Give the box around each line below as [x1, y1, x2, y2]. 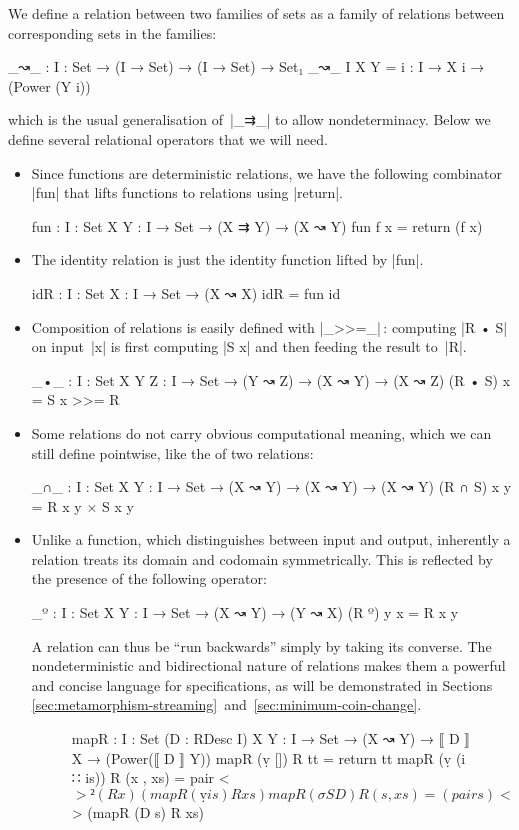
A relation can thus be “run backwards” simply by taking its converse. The [31, 635, 492, 656]
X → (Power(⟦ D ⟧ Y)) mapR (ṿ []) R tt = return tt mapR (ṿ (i [71, 747, 466, 768]
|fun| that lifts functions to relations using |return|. [31, 182, 344, 203]
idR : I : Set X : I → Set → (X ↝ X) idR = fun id [31, 282, 341, 303]
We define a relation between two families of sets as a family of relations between [8, 3, 505, 23]
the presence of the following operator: [31, 568, 267, 589]
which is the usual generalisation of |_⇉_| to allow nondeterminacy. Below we [8, 109, 491, 130]
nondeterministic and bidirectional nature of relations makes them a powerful [31, 655, 506, 676]
